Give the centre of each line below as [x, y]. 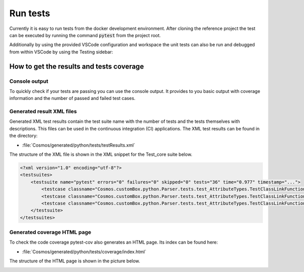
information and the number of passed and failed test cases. [72, 98]
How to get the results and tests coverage [77, 66]
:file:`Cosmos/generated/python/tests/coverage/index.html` [84, 252]
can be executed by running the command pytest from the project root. [85, 35]
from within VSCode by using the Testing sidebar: [61, 52]
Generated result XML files [43, 112]
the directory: [24, 136]
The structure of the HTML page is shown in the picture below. [75, 261]
